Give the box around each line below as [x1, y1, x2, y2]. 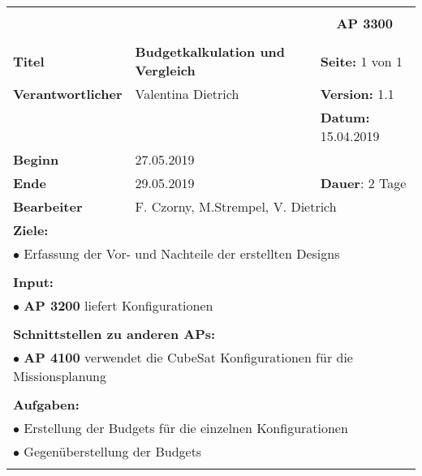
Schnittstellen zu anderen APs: [13, 324, 216, 343]
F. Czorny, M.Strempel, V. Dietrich [135, 197, 337, 216]
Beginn [13, 150, 59, 169]
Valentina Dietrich [135, 84, 239, 103]
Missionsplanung [13, 367, 106, 385]
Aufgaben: [13, 395, 80, 414]
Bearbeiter [13, 197, 83, 216]
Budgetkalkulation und [135, 42, 286, 61]
